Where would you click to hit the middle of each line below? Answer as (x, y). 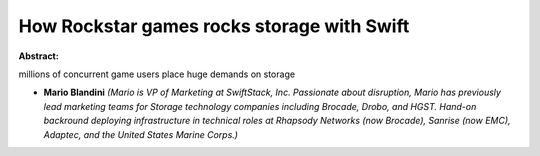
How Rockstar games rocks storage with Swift (214, 26)
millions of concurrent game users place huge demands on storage (156, 74)
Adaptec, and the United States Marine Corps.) (141, 134)
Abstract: (38, 56)
